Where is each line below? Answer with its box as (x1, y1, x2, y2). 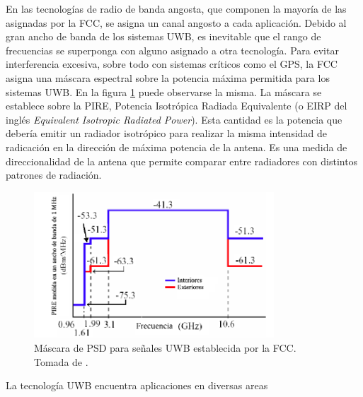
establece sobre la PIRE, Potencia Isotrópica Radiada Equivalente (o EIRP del (6, 98, 347, 113)
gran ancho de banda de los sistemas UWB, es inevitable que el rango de (6, 29, 321, 44)
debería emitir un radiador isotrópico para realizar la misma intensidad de (6, 126, 328, 141)
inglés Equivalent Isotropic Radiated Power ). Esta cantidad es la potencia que (6, 112, 342, 126)
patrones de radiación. (6, 167, 102, 182)
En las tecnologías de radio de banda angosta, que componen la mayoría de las (6, 1, 347, 16)
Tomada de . (34, 354, 88, 369)
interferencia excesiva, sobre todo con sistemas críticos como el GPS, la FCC (6, 57, 338, 71)
